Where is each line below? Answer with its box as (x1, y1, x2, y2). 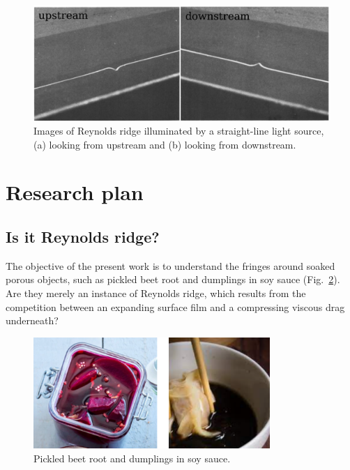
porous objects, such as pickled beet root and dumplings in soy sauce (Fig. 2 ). (6, 272, 340, 287)
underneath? (6, 313, 59, 328)
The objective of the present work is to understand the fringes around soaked (6, 258, 335, 273)
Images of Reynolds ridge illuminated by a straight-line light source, (33, 123, 324, 137)
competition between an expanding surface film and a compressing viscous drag (6, 299, 345, 314)
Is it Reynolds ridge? (6, 225, 160, 247)
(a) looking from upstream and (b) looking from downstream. (33, 137, 296, 151)
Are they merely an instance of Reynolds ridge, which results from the (6, 285, 306, 300)
